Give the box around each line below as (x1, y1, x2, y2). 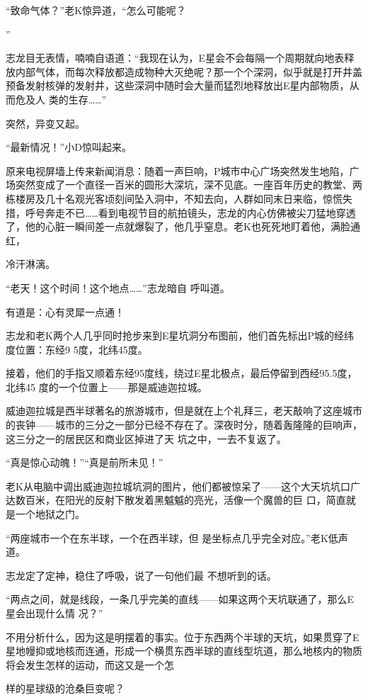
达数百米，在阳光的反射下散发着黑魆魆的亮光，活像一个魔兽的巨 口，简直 (6, 492, 346, 507)
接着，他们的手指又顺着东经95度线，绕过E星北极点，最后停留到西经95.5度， (6, 366, 357, 380)
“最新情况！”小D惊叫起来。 (6, 140, 132, 154)
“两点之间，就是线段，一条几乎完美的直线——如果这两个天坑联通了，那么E (6, 592, 355, 606)
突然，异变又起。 (6, 115, 85, 130)
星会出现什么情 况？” (6, 606, 103, 620)
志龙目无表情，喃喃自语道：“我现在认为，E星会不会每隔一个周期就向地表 (6, 50, 345, 65)
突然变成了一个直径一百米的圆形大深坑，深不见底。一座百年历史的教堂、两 (15, 177, 362, 192)
